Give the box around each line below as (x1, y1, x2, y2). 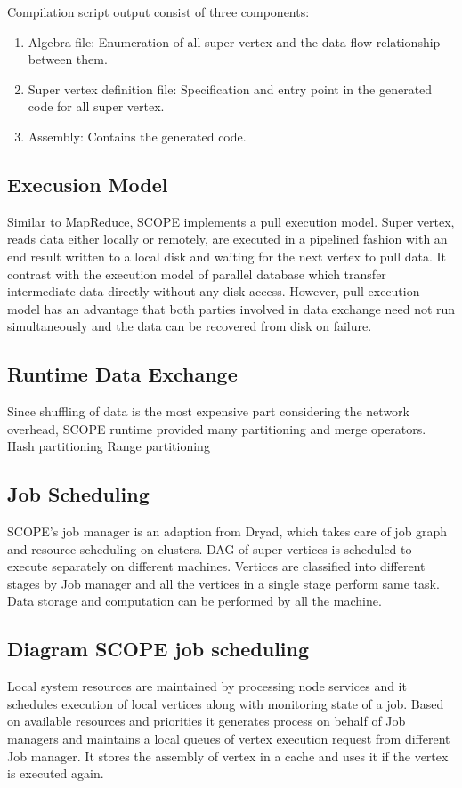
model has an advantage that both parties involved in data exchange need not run (7, 299, 456, 318)
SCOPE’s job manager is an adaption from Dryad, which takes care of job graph (7, 522, 448, 541)
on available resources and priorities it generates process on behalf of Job (7, 712, 406, 730)
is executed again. (7, 764, 104, 783)
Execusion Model (7, 170, 168, 197)
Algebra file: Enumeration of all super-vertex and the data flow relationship (28, 32, 441, 51)
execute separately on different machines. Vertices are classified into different (7, 557, 426, 575)
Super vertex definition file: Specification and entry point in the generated (28, 79, 433, 98)
